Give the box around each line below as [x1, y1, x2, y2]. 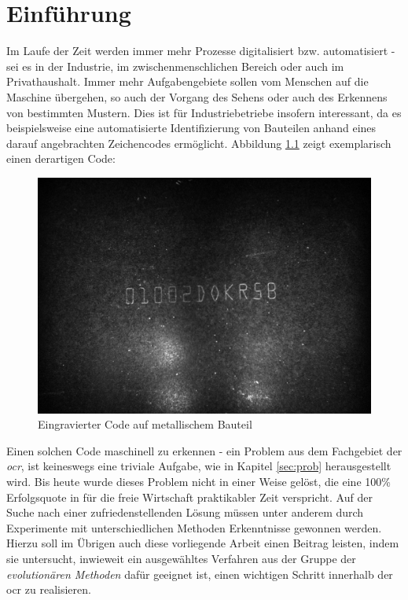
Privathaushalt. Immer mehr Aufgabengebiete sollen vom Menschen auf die [6, 73, 369, 90]
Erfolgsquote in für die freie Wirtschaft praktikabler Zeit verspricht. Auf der [6, 488, 373, 505]
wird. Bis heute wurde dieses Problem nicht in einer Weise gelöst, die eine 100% [6, 473, 391, 490]
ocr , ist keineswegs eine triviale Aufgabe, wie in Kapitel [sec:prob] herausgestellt [6, 458, 391, 474]
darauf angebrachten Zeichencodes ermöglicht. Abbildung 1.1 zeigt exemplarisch [6, 134, 391, 151]
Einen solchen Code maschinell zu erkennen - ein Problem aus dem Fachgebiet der [6, 442, 402, 458]
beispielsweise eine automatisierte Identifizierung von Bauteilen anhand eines [6, 120, 377, 136]
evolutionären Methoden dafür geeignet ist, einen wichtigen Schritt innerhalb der [6, 565, 393, 582]
